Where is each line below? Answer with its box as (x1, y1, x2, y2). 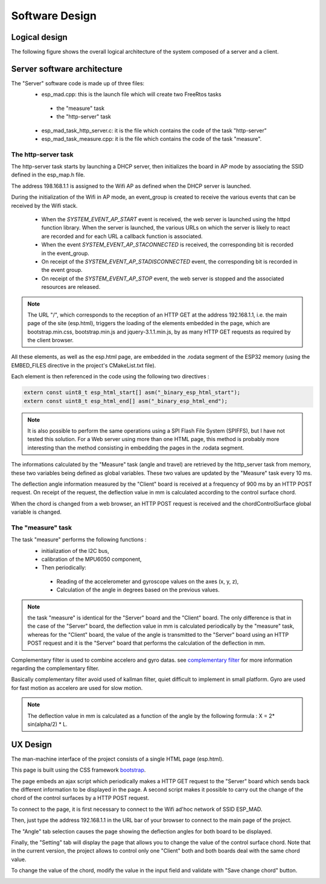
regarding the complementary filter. (11, 665, 100, 672)
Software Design (11, 9, 97, 22)
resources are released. (41, 283, 101, 291)
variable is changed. (11, 508, 62, 516)
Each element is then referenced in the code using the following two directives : (11, 373, 209, 380)
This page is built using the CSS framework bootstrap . (11, 766, 146, 773)
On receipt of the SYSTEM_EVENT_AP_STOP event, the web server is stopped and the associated (41, 275, 284, 282)
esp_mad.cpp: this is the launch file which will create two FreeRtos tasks (41, 91, 222, 98)
